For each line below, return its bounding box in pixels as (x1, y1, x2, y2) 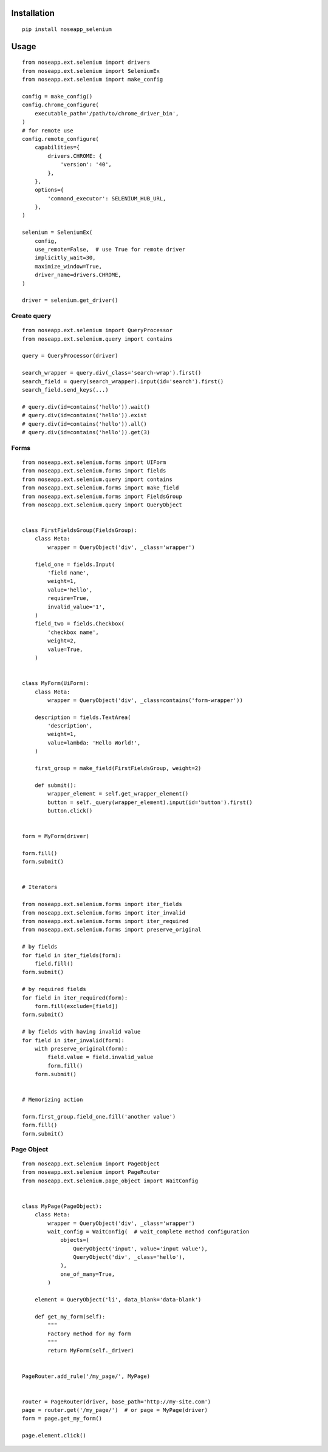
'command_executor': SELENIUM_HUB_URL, (47, 195, 166, 202)
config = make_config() (22, 93, 93, 100)
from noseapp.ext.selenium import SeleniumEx (22, 67, 160, 74)
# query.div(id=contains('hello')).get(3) (22, 429, 151, 435)
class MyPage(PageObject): (22, 1202, 103, 1210)
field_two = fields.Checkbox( (34, 620, 125, 627)
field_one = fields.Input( (34, 561, 115, 568)
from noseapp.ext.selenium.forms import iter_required (22, 918, 189, 925)
